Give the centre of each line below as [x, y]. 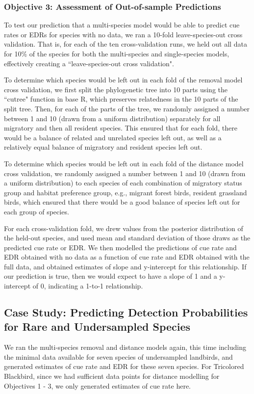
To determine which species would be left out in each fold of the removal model [123, 80]
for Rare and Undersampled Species [97, 327]
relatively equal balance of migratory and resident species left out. [103, 147]
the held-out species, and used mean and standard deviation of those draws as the [127, 238]
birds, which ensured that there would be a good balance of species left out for [122, 202]
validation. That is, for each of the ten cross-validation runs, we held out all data [126, 44]
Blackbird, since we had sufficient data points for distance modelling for [112, 376]
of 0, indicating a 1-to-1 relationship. [88, 286]
